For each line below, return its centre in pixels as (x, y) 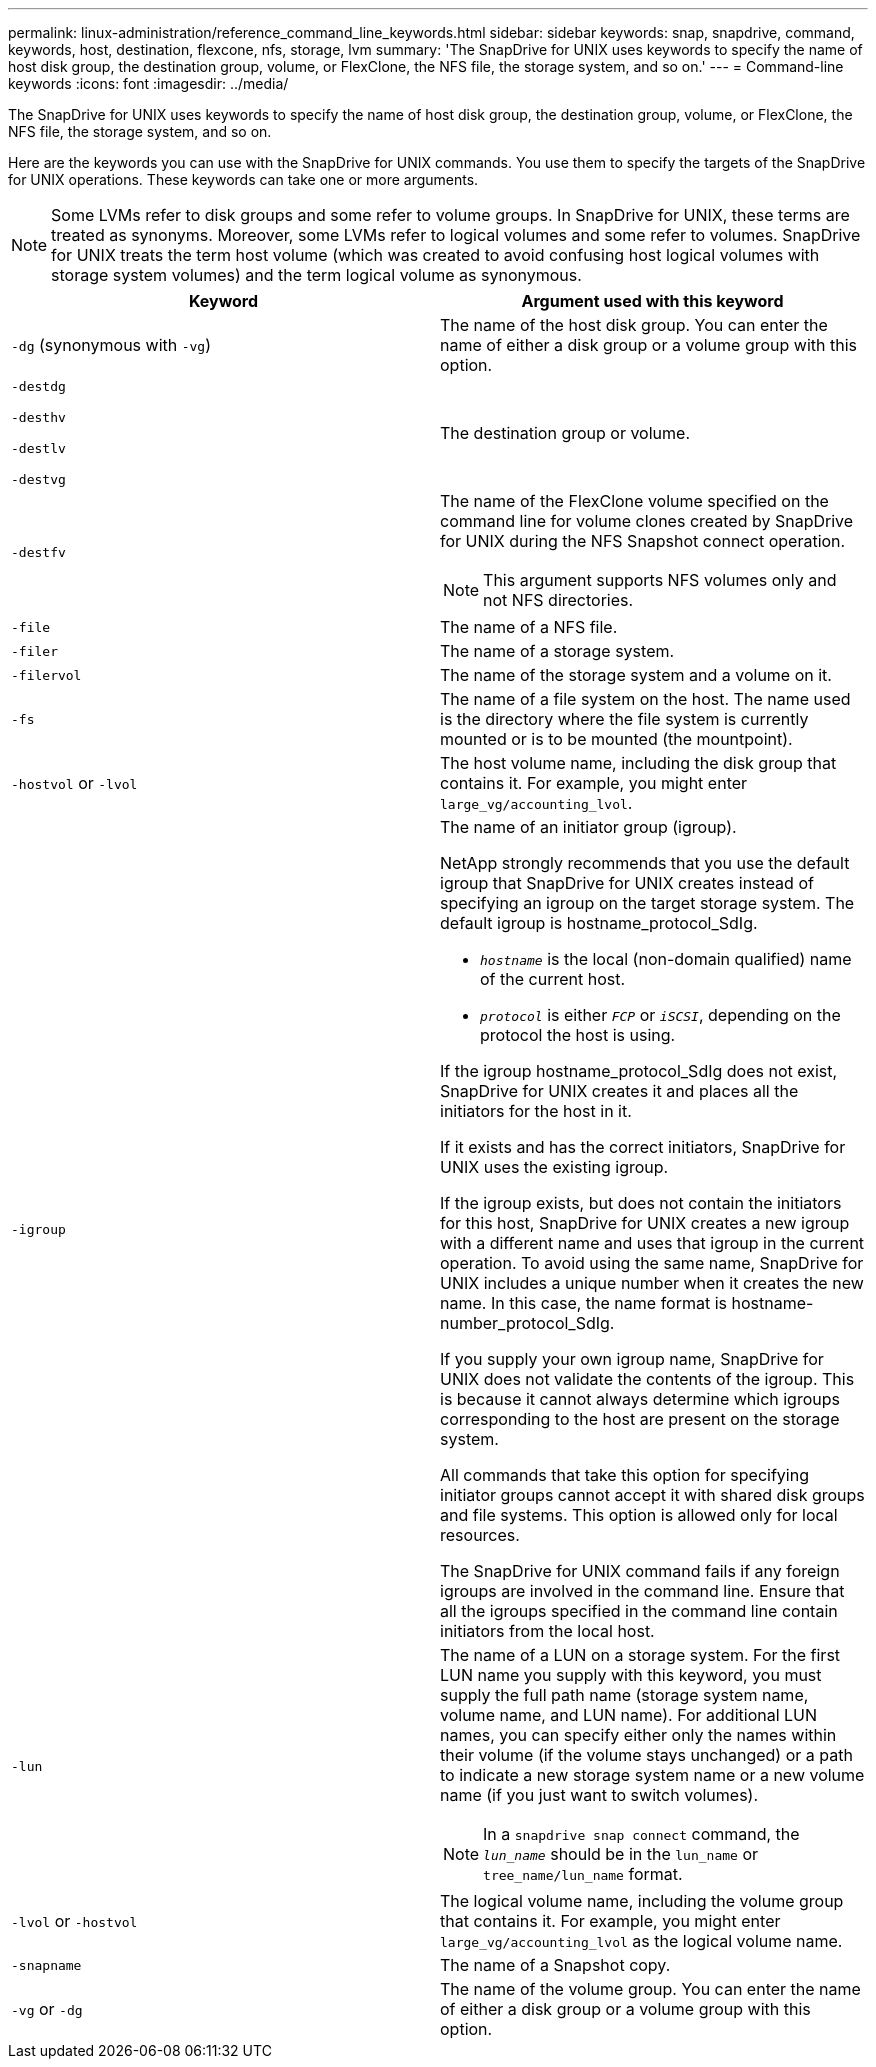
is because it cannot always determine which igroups (640, 1399)
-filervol (46, 675)
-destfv (38, 552)
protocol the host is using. (578, 1035)
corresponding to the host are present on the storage (640, 1419)
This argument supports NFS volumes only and (660, 580)
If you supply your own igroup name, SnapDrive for (632, 1359)
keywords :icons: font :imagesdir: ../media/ (148, 83)
